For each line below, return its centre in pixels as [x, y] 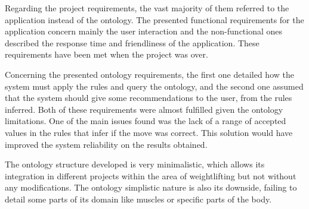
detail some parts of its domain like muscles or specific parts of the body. [138, 199]
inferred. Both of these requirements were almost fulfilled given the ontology [144, 109]
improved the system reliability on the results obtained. [106, 144]
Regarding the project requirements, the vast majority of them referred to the [147, 8]
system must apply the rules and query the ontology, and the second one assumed [154, 86]
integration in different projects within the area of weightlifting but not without [151, 175]
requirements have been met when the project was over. [106, 54]
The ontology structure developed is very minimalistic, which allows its [135, 164]
